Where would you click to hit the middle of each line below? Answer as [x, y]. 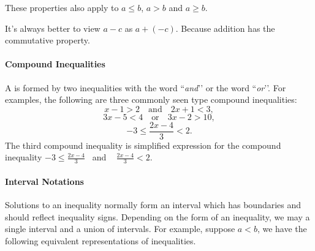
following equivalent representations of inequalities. [101, 240]
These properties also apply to [62, 7]
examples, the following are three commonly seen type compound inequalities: [151, 99]
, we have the [282, 229]
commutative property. [47, 40]
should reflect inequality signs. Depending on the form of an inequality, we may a [157, 216]
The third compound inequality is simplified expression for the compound [143, 145]
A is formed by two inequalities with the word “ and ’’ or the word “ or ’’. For [146, 87]
